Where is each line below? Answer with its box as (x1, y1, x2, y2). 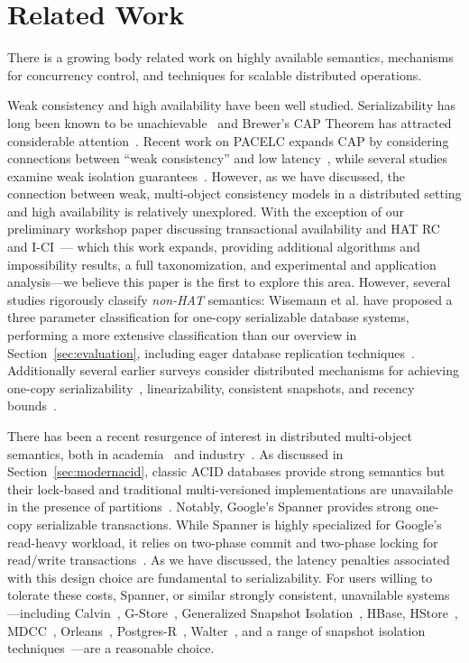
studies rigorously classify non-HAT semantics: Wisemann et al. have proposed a (7, 290, 453, 308)
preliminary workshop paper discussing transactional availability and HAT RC (7, 219, 440, 238)
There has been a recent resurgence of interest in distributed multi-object (7, 427, 412, 445)
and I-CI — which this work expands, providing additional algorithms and (7, 237, 420, 256)
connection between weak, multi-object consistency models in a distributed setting (7, 184, 462, 203)
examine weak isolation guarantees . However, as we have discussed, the (7, 166, 406, 185)
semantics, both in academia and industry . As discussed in (7, 444, 344, 463)
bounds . (7, 396, 57, 415)
